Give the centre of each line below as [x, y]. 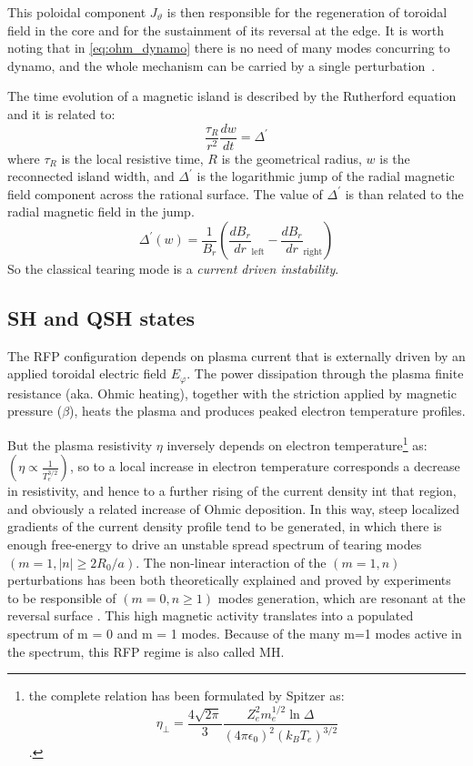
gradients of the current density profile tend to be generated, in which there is [225, 526]
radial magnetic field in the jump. [101, 212]
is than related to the [404, 193]
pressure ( [35, 411]
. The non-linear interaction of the [231, 562]
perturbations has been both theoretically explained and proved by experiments [229, 580]
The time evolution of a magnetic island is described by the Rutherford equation [232, 96]
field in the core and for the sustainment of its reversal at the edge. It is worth [226, 30]
